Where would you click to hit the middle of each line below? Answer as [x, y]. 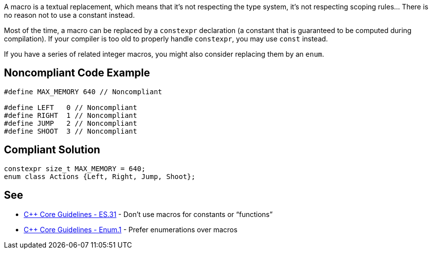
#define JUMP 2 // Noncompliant [71, 123]
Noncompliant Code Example [77, 73]
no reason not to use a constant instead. [69, 15]
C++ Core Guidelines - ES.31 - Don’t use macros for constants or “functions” [148, 214]
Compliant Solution [52, 150]
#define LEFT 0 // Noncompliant [71, 107]
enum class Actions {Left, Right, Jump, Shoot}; [100, 176]
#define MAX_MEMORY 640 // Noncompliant [83, 91]
